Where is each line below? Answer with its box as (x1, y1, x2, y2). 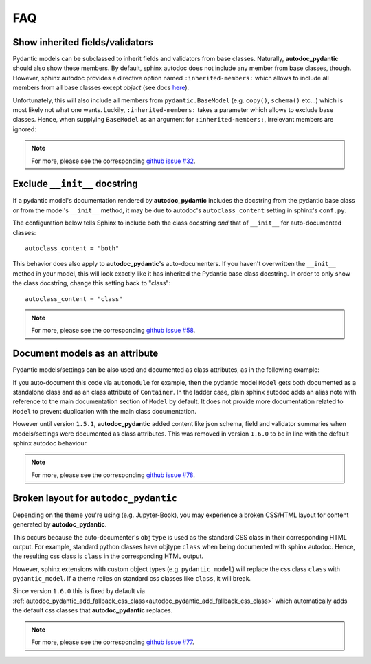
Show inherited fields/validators (12, 36, 154, 48)
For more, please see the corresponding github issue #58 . (31, 327, 196, 335)
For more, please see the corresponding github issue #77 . (31, 638, 195, 646)
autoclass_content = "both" (25, 245, 120, 252)
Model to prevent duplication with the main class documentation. (12, 407, 197, 415)
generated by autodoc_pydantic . (12, 520, 107, 529)
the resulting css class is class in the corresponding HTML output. (12, 552, 204, 560)
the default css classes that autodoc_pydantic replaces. (12, 606, 173, 615)
